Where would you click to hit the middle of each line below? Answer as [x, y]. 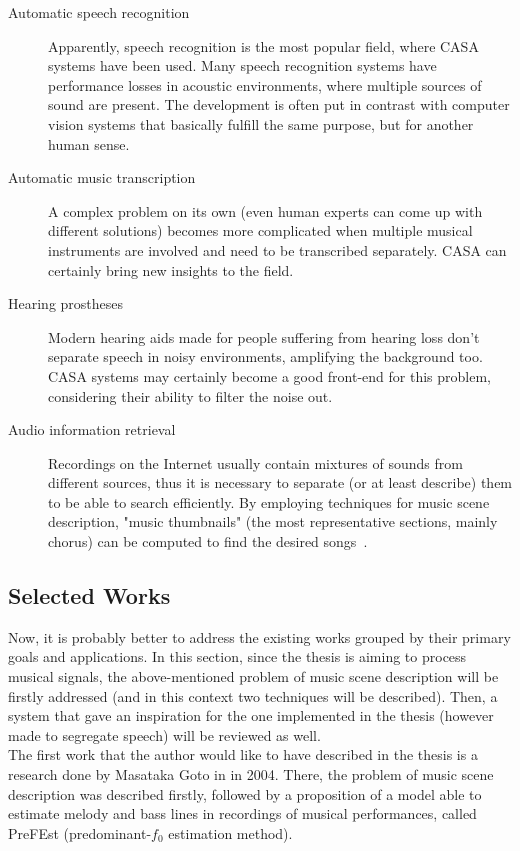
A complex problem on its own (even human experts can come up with [265, 210]
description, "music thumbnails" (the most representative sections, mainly [273, 521]
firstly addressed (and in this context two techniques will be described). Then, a [253, 695]
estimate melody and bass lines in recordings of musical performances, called [242, 813]
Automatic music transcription [102, 177]
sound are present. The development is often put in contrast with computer [279, 104]
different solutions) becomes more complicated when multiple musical [260, 230]
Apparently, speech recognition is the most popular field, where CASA [263, 45]
